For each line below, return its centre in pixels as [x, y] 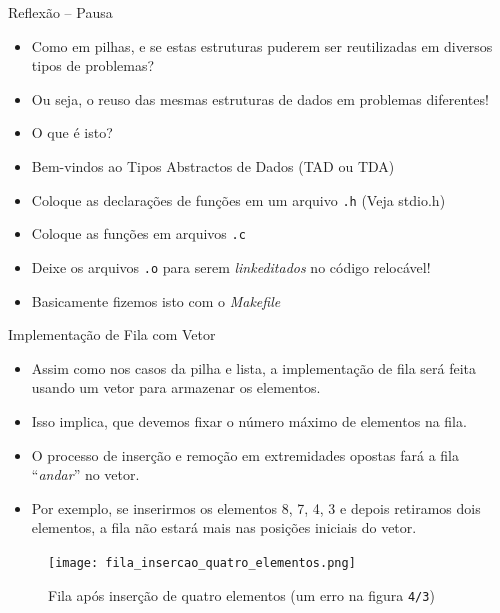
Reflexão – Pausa [60, 12]
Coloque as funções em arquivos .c [138, 233]
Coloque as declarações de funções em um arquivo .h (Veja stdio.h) [238, 199]
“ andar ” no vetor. [85, 474]
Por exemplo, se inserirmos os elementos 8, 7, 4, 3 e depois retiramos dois [256, 507]
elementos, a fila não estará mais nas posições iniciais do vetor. [224, 527]
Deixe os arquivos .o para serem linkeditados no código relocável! [231, 266]
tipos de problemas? [93, 65]
